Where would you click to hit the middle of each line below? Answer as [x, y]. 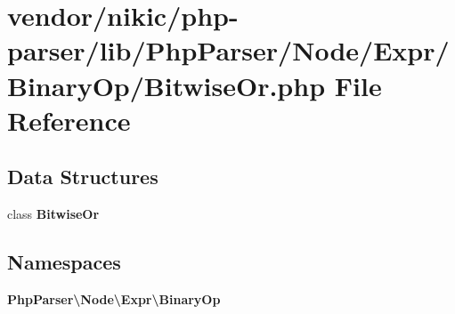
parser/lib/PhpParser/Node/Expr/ [228, 50]
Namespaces [64, 262]
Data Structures [83, 177]
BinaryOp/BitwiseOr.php [167, 85]
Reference [69, 120]
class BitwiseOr [53, 214]
